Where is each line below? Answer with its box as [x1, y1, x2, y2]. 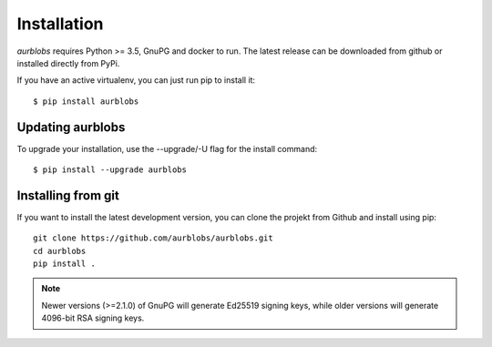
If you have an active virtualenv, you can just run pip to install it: [16, 75, 255, 86]
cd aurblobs [33, 246, 87, 256]
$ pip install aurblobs [33, 96, 139, 107]
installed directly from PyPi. [16, 57, 120, 68]
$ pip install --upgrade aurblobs [33, 165, 187, 175]
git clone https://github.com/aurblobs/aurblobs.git [33, 233, 273, 243]
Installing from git [16, 188, 120, 203]
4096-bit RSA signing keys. [41, 312, 145, 323]
